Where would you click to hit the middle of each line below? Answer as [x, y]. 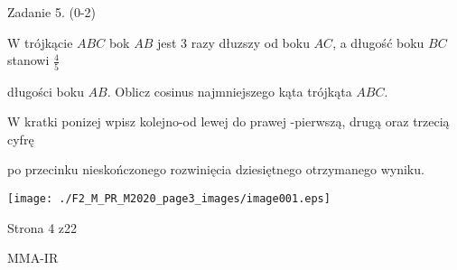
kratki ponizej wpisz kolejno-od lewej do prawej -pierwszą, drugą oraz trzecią [237, 121]
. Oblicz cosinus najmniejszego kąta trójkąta [229, 91]
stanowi [28, 60]
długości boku [46, 91]
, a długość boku [378, 42]
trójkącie [49, 42]
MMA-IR [33, 258]
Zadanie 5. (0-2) [51, 12]
